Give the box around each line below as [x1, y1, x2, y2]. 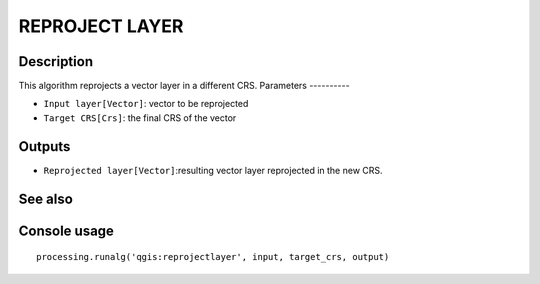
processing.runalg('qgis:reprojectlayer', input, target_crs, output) [36, 251, 390, 263]
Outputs [18, 138, 71, 155]
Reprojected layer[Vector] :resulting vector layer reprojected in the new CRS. [43, 164, 384, 176]
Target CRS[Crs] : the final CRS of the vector [43, 111, 237, 124]
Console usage [18, 222, 115, 239]
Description [18, 53, 94, 70]
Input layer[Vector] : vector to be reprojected [43, 98, 249, 110]
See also [18, 190, 74, 207]
